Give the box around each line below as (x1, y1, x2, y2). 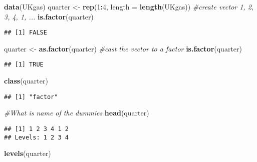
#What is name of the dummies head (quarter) (4, 107, 149, 118)
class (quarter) (4, 75, 48, 86)
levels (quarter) (4, 148, 51, 158)
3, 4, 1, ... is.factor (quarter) (4, 11, 94, 21)
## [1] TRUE (4, 61, 44, 68)
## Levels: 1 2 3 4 (4, 133, 69, 141)
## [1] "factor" (4, 93, 58, 100)
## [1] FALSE (4, 29, 47, 36)
